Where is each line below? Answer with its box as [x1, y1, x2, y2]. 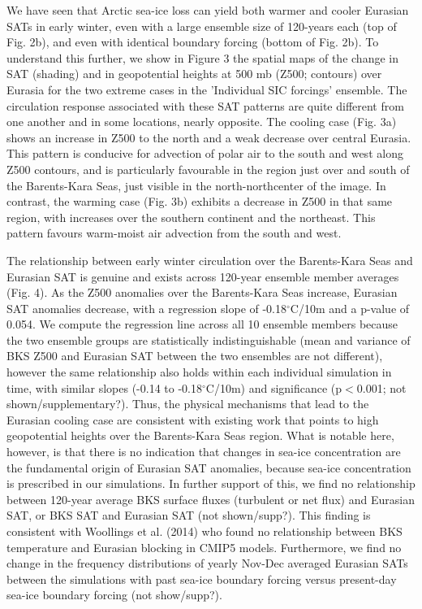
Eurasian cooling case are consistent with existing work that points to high [6, 411, 379, 428]
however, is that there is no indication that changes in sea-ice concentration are [6, 443, 401, 460]
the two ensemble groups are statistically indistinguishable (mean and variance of [6, 331, 411, 348]
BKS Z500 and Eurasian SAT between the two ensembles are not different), [6, 347, 383, 364]
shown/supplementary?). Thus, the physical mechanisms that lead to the [6, 395, 369, 412]
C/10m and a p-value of [290, 299, 410, 316]
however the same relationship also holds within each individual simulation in [6, 363, 392, 381]
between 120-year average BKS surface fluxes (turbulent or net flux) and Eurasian [6, 490, 415, 507]
